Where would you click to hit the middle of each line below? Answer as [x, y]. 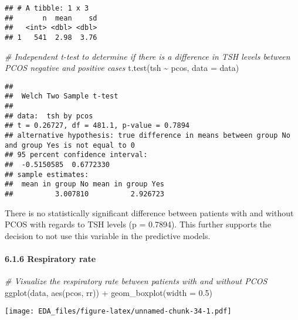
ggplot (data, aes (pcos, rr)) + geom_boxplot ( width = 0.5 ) [109, 292]
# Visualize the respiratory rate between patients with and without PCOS [136, 281]
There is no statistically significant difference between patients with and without [149, 212]
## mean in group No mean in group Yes [85, 184]
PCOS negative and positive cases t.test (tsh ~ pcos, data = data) [122, 68]
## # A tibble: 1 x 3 [47, 8]
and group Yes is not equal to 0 [70, 145]
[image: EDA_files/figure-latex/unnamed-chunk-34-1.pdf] [118, 312]
